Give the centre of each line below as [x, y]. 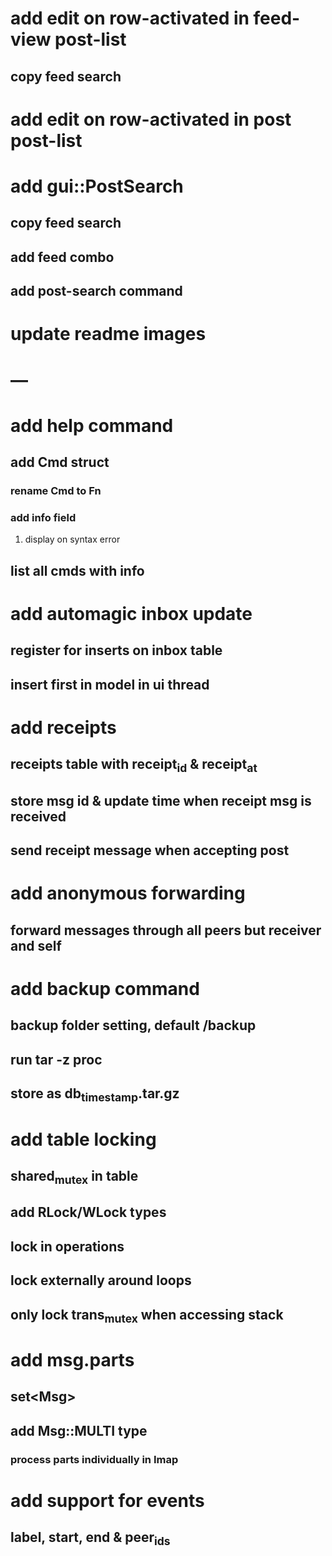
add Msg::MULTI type [79, 1430]
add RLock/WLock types [88, 1212]
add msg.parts [72, 1360]
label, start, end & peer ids [90, 1539]
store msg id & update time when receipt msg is [161, 800]
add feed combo [62, 257]
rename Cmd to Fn [56, 490]
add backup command [105, 988]
